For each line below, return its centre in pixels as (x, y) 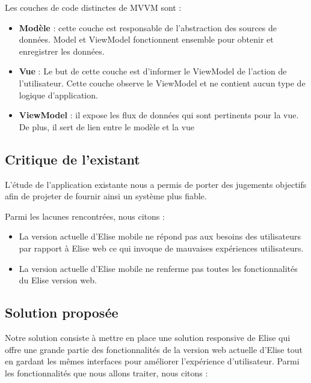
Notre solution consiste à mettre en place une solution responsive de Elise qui (148, 337)
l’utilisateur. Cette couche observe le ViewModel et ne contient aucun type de (162, 83)
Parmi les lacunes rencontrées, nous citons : (85, 216)
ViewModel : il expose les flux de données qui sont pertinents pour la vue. (159, 115)
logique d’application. (58, 95)
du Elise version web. (58, 280)
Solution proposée (62, 312)
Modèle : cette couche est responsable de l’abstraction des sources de (148, 27)
